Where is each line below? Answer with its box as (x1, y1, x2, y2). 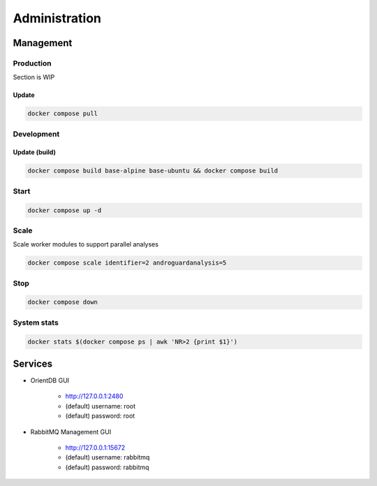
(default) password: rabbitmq (65, 463, 149, 471)
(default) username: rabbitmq (65, 453, 150, 462)
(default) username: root (65, 402, 136, 410)
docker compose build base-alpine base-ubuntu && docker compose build (27, 167, 279, 175)
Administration (13, 10, 101, 26)
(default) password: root (65, 412, 135, 420)
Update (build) (13, 148, 56, 156)
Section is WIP (13, 73, 55, 82)
